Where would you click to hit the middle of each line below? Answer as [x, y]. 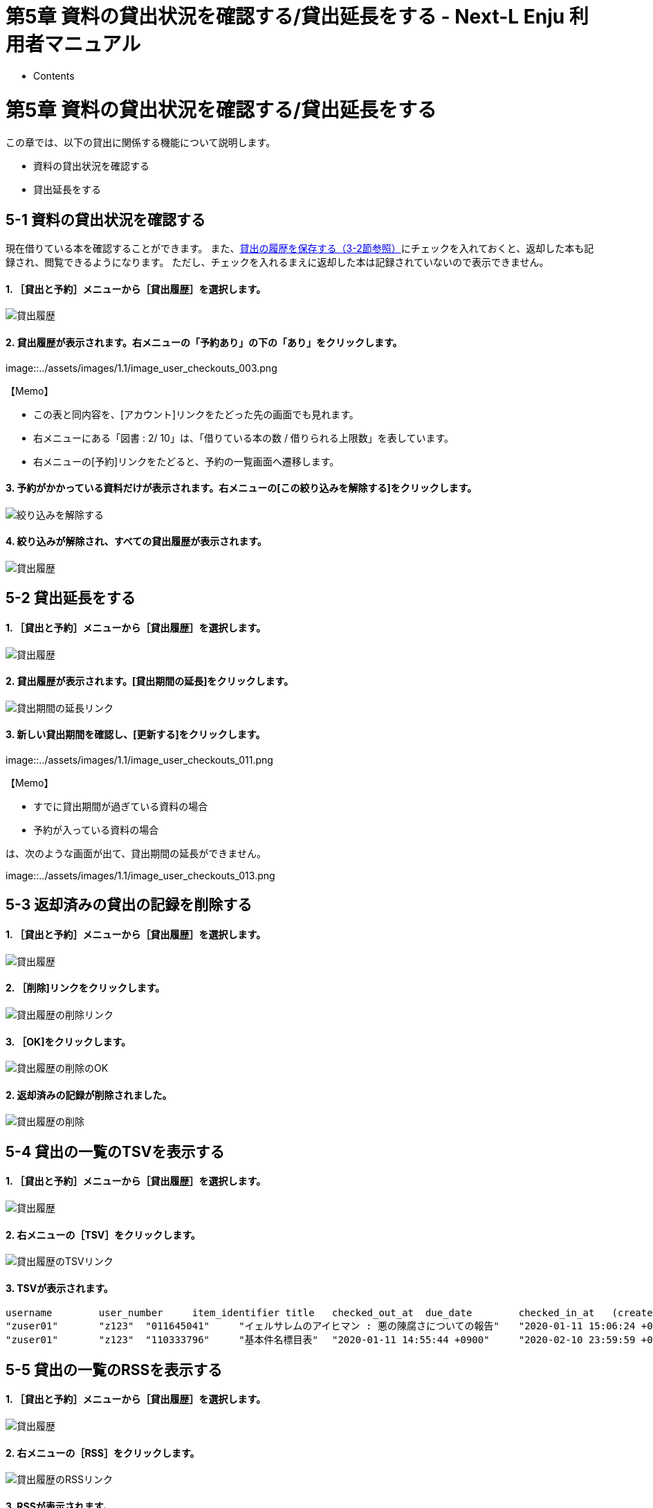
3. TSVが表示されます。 [59, 1288]
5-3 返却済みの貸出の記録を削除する [129, 905]
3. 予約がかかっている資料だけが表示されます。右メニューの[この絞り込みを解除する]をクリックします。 [241, 488]
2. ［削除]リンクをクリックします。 [85, 988]
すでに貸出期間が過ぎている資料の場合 [121, 807]
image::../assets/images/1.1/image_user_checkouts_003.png [141, 368]
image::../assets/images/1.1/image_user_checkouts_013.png [140, 876]
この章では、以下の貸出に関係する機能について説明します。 [141, 143]
